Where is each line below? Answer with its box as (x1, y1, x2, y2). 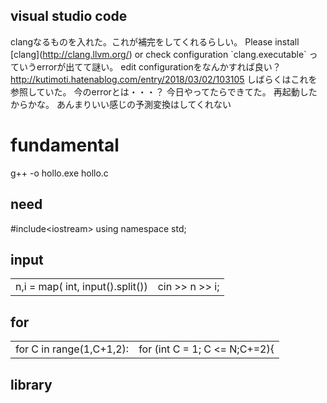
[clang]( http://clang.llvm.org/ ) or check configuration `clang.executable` (10, 48, 307, 60)
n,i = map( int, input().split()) (15, 280, 148, 294)
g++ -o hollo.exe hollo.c (10, 167, 109, 179)
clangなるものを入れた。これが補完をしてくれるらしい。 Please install (10, 35, 300, 48)
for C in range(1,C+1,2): (15, 342, 130, 356)
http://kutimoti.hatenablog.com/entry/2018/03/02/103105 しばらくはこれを (10, 73, 318, 85)
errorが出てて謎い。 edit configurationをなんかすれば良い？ (36, 60, 282, 73)
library (10, 376, 53, 393)
